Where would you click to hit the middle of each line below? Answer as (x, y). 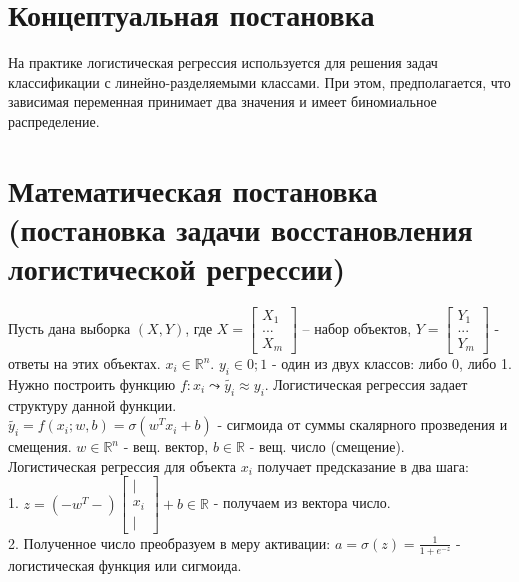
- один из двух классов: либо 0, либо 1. (391, 363)
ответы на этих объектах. (84, 363)
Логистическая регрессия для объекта (122, 465)
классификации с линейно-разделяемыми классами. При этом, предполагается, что (259, 81)
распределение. (54, 120)
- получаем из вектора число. (302, 502)
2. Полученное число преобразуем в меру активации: (169, 542)
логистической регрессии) (177, 268)
